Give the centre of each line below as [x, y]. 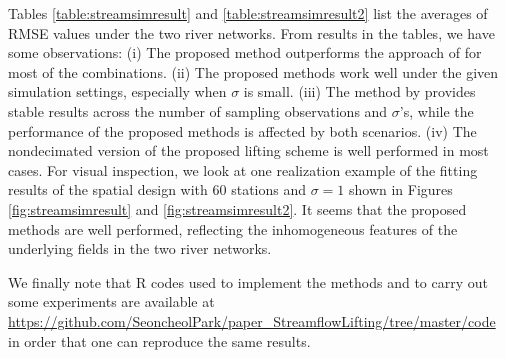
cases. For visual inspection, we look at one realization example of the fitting [243, 169]
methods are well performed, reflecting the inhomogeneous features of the [233, 228]
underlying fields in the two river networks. [140, 248]
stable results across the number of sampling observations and [198, 110]
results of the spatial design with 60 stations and [157, 189]
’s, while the [436, 110]
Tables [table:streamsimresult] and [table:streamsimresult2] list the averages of [248, 13]
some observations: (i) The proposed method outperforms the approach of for [245, 52]
